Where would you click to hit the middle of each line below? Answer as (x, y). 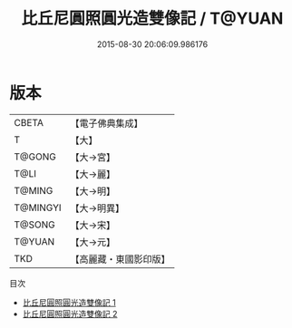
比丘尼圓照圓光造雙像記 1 (69, 302)
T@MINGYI (38, 207)
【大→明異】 (97, 207)
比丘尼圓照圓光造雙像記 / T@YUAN (152, 19)
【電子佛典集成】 (107, 123)
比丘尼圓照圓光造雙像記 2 (70, 314)
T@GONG (35, 157)
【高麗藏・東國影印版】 (120, 259)
